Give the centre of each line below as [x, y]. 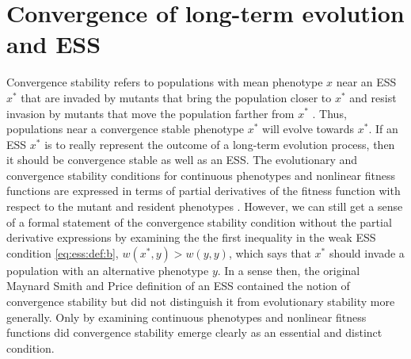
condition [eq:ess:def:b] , [63, 252]
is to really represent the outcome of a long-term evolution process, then [220, 144]
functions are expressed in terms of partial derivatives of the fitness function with [204, 191]
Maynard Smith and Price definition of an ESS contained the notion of [178, 286]
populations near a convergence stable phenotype [126, 129]
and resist [373, 97]
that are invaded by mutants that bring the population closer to [176, 97]
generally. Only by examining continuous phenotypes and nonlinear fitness [186, 317]
